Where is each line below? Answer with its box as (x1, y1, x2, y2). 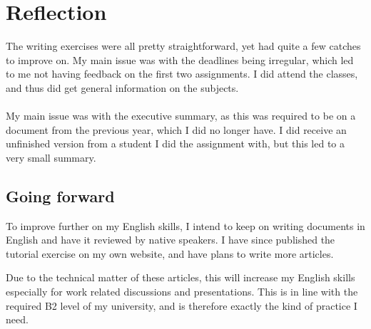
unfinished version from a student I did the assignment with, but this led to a (6, 136, 345, 151)
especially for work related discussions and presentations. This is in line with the (6, 284, 358, 299)
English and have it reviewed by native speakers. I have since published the (6, 232, 335, 247)
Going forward (6, 184, 115, 207)
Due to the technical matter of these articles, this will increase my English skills (6, 270, 355, 285)
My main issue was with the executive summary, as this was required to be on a (6, 108, 356, 123)
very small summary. (6, 150, 96, 164)
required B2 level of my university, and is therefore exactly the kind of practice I (6, 298, 357, 313)
